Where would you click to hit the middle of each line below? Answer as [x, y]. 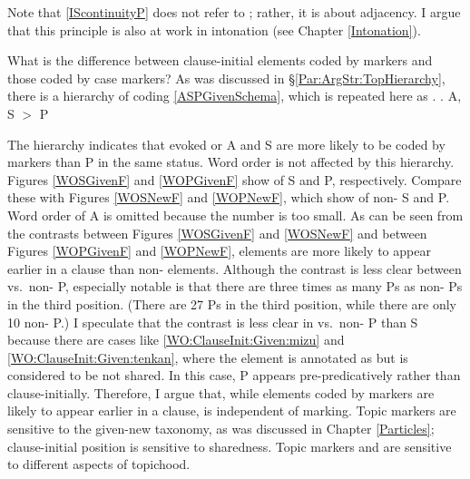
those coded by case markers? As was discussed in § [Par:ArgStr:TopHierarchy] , [226, 78]
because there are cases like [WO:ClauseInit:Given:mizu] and [176, 340]
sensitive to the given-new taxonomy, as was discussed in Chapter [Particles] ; [221, 429]
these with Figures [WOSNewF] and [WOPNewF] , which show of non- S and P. [229, 197]
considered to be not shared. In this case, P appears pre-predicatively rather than [234, 375]
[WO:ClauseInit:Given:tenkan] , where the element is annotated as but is [208, 357]
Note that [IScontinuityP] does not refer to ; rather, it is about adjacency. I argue [234, 12]
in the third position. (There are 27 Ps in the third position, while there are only [232, 303]
